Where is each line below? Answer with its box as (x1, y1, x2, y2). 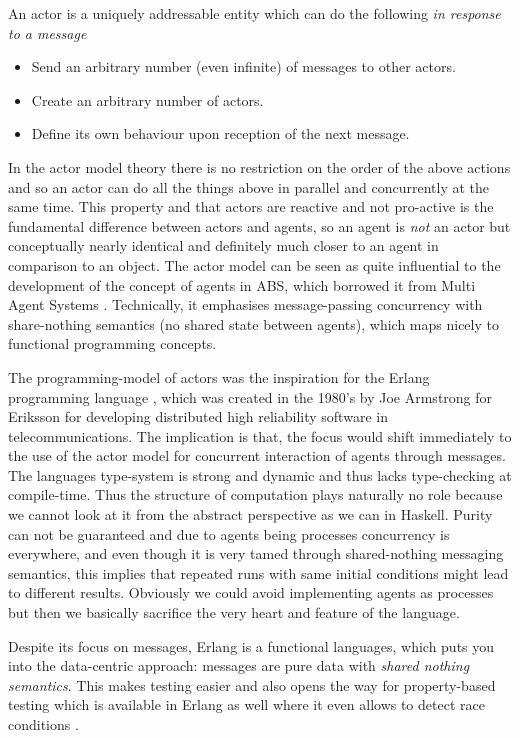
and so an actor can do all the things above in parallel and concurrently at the (8, 176, 489, 197)
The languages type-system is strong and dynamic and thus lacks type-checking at (8, 464, 512, 485)
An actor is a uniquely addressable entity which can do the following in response (8, 3, 501, 23)
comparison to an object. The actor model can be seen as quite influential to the (8, 254, 501, 275)
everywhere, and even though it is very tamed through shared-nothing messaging (8, 543, 504, 564)
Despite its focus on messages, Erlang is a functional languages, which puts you (8, 635, 495, 656)
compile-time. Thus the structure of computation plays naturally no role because (8, 484, 503, 505)
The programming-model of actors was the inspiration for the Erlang (8, 366, 430, 387)
